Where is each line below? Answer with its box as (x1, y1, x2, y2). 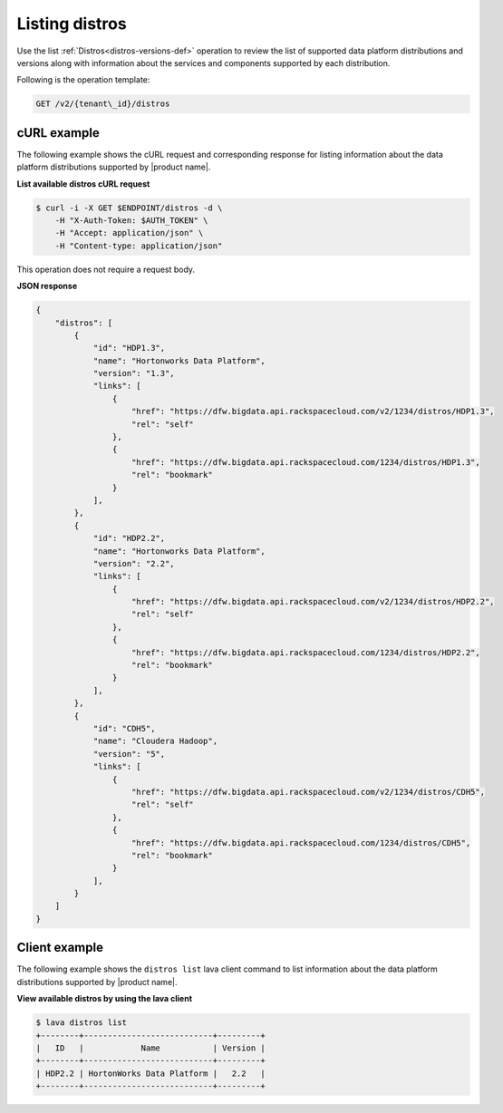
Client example (16, 940, 104, 955)
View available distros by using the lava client (16, 993, 193, 1004)
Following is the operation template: (16, 74, 150, 85)
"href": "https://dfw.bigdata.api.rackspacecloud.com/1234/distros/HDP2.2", (131, 647, 480, 657)
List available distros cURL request (16, 178, 150, 189)
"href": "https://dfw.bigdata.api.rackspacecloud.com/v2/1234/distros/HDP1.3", (131, 406, 495, 417)
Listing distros (16, 14, 127, 34)
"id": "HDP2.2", (92, 533, 166, 544)
